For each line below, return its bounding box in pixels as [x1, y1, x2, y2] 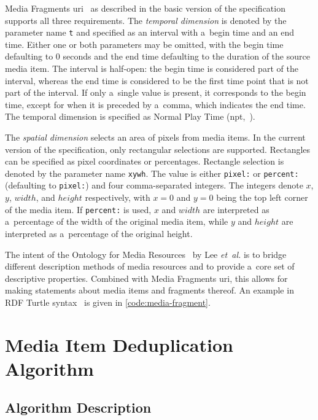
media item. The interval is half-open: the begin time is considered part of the [5, 62, 298, 75]
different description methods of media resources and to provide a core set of [5, 260, 295, 273]
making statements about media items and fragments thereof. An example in [5, 284, 294, 297]
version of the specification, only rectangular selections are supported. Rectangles [5, 142, 311, 155]
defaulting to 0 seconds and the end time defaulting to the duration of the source [5, 50, 310, 63]
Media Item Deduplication [5, 332, 233, 357]
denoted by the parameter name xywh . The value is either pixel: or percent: [5, 166, 299, 179]
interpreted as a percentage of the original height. [5, 227, 193, 239]
